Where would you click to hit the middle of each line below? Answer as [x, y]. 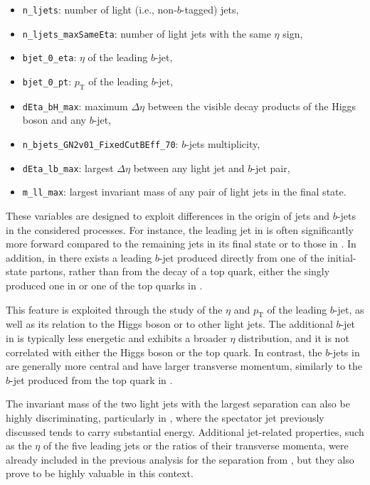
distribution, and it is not [294, 337]
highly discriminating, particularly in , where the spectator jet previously [165, 417]
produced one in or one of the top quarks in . [104, 285]
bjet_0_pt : [47, 81]
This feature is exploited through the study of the [114, 309]
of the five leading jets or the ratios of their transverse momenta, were [196, 446]
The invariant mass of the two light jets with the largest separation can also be [178, 404]
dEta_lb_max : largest [68, 167]
